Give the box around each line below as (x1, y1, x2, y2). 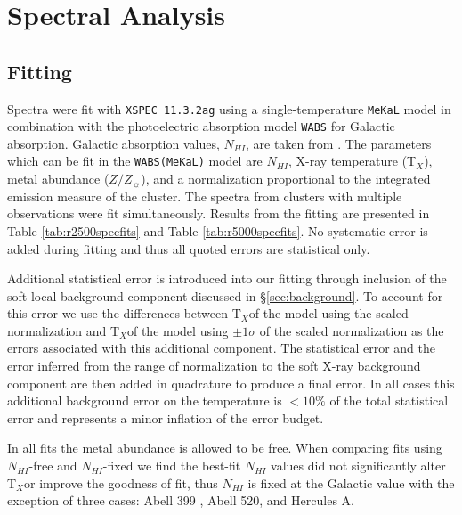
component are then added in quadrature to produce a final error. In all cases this (7, 373, 455, 392)
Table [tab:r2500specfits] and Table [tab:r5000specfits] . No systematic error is (7, 221, 428, 240)
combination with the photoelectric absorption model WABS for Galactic (7, 117, 395, 135)
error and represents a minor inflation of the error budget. (7, 408, 324, 427)
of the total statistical (329, 391, 449, 410)
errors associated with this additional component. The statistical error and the (7, 339, 435, 357)
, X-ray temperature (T (288, 151, 417, 170)
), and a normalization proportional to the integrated (141, 169, 431, 188)
